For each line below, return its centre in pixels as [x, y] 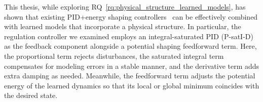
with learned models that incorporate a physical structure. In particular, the [123, 26]
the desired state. [31, 95]
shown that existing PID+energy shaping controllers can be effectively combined [131, 16]
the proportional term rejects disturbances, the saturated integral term [114, 56]
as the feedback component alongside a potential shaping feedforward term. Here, [130, 46]
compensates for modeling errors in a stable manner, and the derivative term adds [132, 66]
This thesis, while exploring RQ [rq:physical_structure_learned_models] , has [125, 7]
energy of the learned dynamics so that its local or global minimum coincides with [132, 85]
